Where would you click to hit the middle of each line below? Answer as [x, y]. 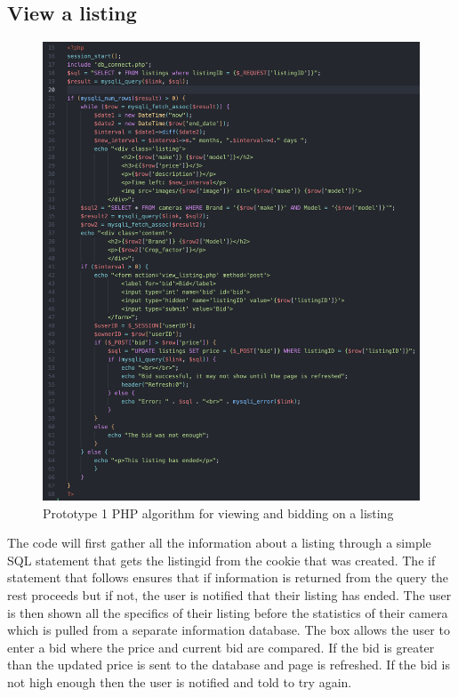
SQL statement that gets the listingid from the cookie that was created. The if [221, 560]
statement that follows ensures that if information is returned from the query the [228, 577]
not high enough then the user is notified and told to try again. [180, 681]
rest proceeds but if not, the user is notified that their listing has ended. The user [229, 594]
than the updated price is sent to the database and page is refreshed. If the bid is [229, 665]
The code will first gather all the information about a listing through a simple [219, 543]
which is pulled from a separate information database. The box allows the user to [229, 630]
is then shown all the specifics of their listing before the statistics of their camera [228, 612]
